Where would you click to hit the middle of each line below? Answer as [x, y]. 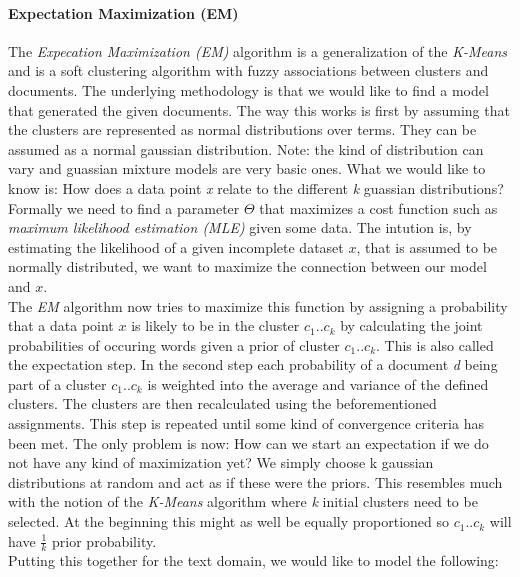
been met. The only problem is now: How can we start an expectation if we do [248, 442]
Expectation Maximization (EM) [123, 12]
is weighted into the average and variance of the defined [318, 383]
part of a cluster [57, 383]
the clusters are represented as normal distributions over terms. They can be [242, 129]
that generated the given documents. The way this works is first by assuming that [259, 109]
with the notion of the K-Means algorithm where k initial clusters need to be [243, 501]
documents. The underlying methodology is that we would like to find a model [248, 89]
